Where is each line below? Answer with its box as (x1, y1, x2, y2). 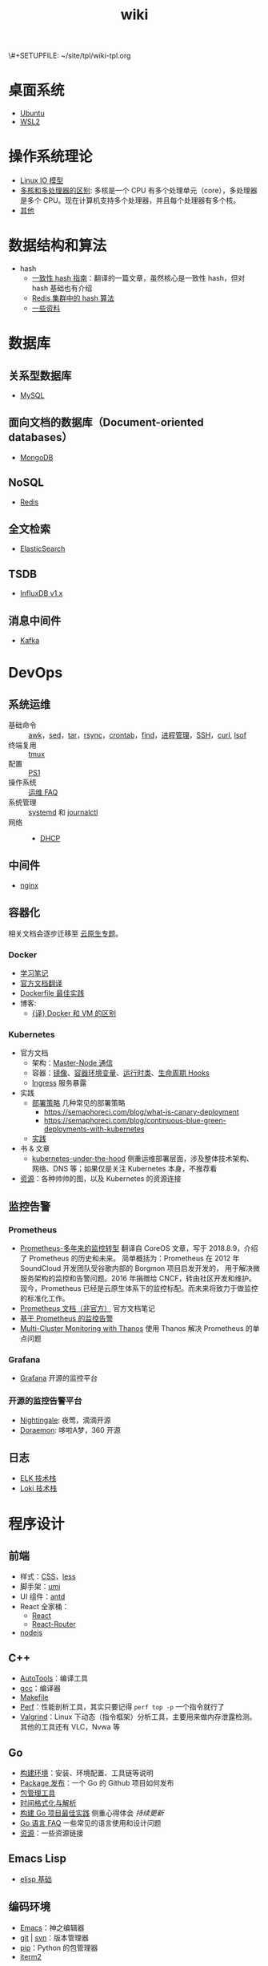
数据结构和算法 (8, 237, 107, 255)
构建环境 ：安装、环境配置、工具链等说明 (19, 1768, 154, 1778)
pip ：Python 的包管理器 (19, 1943, 98, 1952)
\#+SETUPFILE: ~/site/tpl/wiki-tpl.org (8, 51, 131, 61)
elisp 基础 (19, 1874, 52, 1883)
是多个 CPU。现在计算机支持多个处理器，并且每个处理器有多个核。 (19, 196, 241, 205)
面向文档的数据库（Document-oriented (8, 415, 204, 430)
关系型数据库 (8, 369, 72, 382)
